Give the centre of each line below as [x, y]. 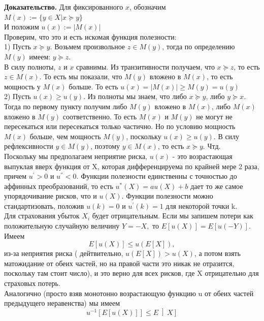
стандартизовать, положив [44, 205]
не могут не [214, 116]
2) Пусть [18, 96]
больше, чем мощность [65, 136]
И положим [22, 27]
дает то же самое [217, 186]
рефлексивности [29, 146]
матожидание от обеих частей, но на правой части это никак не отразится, [119, 263]
